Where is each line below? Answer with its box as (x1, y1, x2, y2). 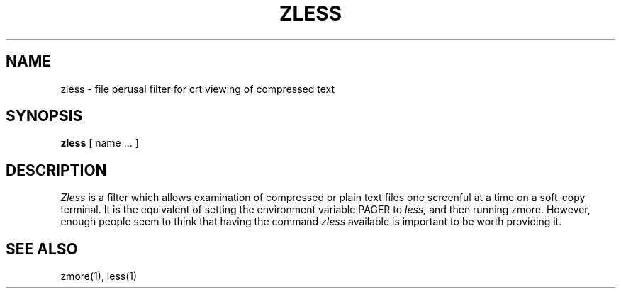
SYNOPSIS (6, 107, 83, 125)
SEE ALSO (6, 239, 78, 258)
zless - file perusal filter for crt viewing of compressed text (60, 82, 335, 95)
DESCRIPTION (6, 161, 107, 179)
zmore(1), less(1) (60, 270, 138, 283)
